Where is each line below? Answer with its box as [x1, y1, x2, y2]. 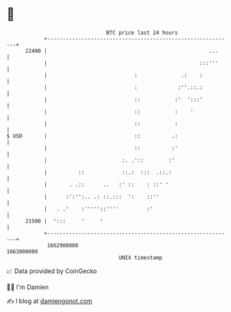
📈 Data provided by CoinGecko [6, 267, 97, 275]
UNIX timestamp [118, 254, 163, 261]
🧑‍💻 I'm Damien [6, 283, 49, 291]
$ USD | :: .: [6, 132, 178, 140]
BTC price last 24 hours [106, 29, 178, 36]
